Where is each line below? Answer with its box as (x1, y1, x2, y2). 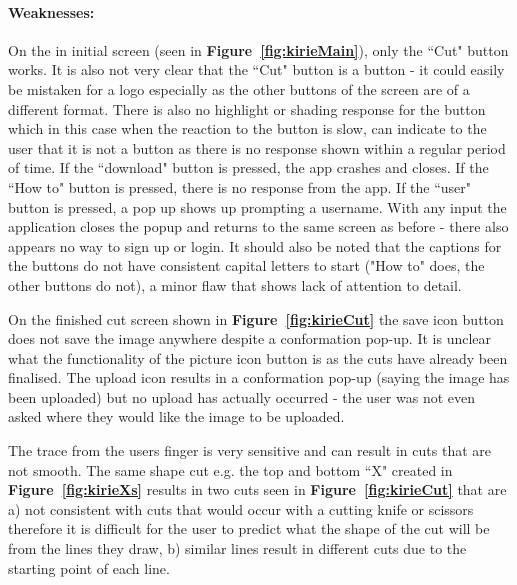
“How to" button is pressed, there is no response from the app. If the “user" (8, 176, 472, 197)
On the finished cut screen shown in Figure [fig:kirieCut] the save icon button (8, 308, 504, 329)
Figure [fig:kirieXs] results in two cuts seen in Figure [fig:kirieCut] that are (8, 479, 507, 500)
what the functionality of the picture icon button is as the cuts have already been (8, 347, 508, 368)
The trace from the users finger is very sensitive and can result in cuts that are (8, 440, 491, 461)
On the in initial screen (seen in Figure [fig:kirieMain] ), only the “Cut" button (8, 39, 509, 60)
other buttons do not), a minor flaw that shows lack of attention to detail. (8, 274, 462, 295)
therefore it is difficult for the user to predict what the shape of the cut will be (8, 518, 490, 539)
